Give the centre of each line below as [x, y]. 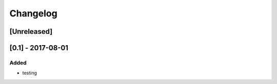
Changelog [33, 13]
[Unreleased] [31, 31]
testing [29, 73]
